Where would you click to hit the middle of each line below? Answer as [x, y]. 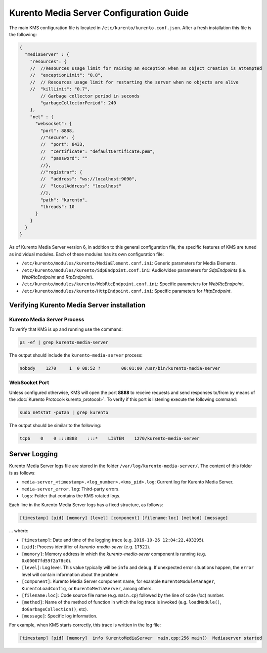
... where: [19, 531]
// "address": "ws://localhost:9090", [89, 179]
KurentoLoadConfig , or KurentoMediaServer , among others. [87, 588]
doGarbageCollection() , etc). [55, 609]
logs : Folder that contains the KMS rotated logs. [71, 496]
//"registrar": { [61, 172]
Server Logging [33, 454]
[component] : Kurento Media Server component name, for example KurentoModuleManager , [118, 581]
